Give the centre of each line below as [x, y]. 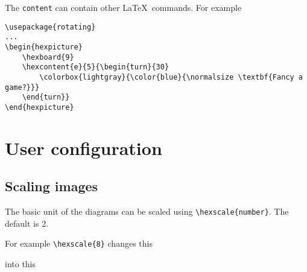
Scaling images [52, 186]
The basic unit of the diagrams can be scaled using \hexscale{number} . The [147, 211]
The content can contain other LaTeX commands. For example [123, 7]
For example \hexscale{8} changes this [79, 243]
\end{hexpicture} [40, 107]
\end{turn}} [46, 97]
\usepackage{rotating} [50, 27]
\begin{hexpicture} [44, 47]
